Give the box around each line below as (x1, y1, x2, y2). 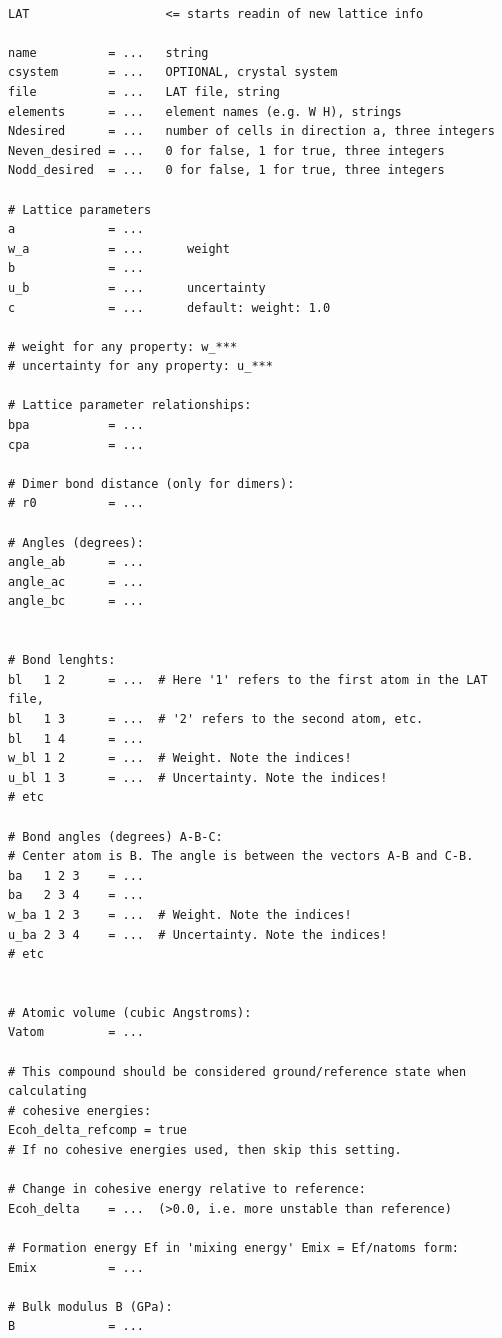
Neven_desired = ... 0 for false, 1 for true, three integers (8, 143, 445, 158)
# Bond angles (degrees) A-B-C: (8, 829, 223, 844)
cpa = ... (8, 437, 145, 452)
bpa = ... (8, 418, 145, 433)
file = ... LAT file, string (8, 84, 281, 99)
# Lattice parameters (8, 202, 152, 217)
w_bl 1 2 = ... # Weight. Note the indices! (8, 751, 352, 766)
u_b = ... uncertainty (8, 280, 266, 295)
